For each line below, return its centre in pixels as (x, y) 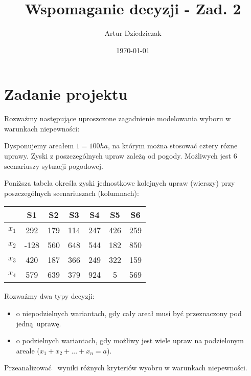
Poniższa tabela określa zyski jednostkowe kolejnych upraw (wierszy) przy (120, 183)
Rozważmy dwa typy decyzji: (49, 296)
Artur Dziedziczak (133, 33)
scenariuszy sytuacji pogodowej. (54, 165)
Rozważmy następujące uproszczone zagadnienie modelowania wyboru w (118, 118)
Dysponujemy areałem (39, 146)
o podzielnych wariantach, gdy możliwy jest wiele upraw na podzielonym (130, 340)
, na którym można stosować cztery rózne (173, 146)
